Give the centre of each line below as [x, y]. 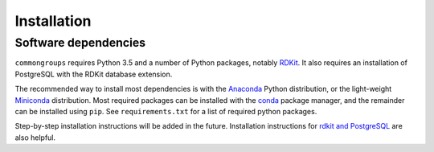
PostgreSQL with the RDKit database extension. [94, 74]
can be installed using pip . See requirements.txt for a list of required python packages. [166, 111]
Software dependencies [80, 43]
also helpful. [35, 138]
